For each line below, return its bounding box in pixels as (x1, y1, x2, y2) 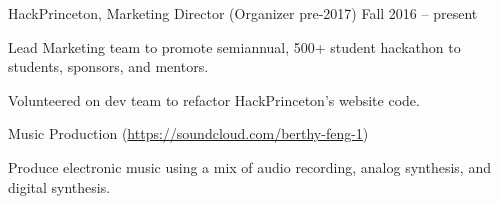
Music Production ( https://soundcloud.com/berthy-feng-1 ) (8, 123, 369, 144)
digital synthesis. (8, 176, 111, 197)
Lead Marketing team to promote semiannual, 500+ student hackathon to (8, 36, 461, 57)
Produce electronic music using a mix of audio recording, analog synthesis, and (8, 156, 491, 177)
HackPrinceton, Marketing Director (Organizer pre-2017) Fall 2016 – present (8, 3, 478, 23)
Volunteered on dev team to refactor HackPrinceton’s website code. (8, 89, 420, 110)
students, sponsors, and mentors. (8, 56, 209, 77)
